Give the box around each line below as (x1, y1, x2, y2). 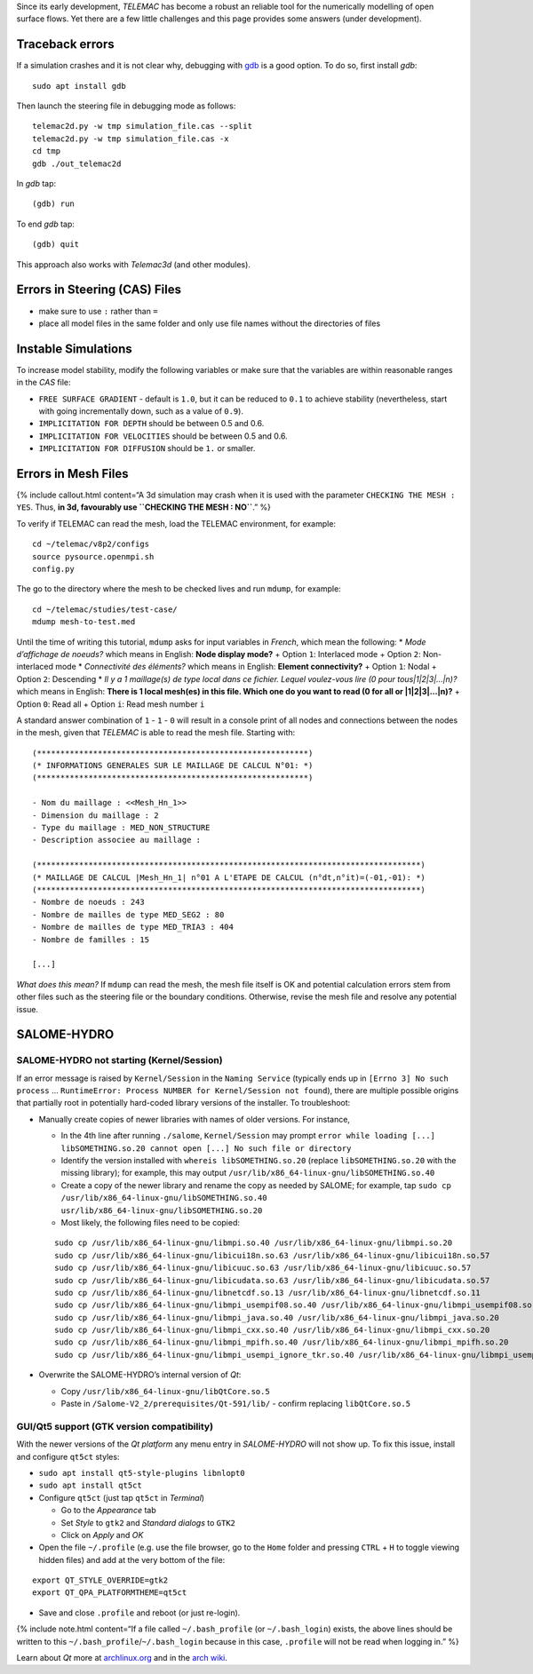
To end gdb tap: (16, 218, 76, 229)
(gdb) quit (32, 240, 80, 250)
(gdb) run (32, 199, 75, 209)
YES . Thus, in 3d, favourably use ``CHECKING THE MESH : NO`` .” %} (16, 502, 271, 512)
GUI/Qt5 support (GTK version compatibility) (16, 1420, 213, 1432)
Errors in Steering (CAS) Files (16, 282, 182, 298)
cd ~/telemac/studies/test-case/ (32, 604, 178, 615)
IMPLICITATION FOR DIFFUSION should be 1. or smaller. (38, 443, 256, 454)
